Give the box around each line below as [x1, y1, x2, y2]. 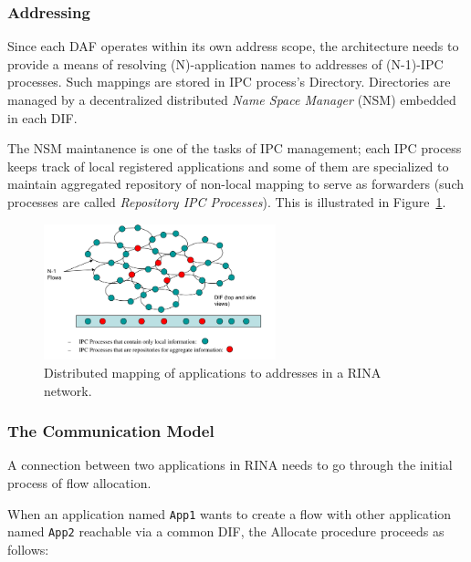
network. [44, 380, 92, 400]
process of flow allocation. [7, 474, 152, 493]
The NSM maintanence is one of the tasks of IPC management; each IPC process [7, 139, 462, 158]
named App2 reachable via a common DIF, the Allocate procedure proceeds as [7, 522, 445, 541]
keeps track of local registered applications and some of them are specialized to [7, 156, 449, 175]
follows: [7, 539, 49, 558]
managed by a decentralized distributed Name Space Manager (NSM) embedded [7, 90, 456, 109]
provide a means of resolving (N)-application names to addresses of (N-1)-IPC [7, 54, 444, 73]
